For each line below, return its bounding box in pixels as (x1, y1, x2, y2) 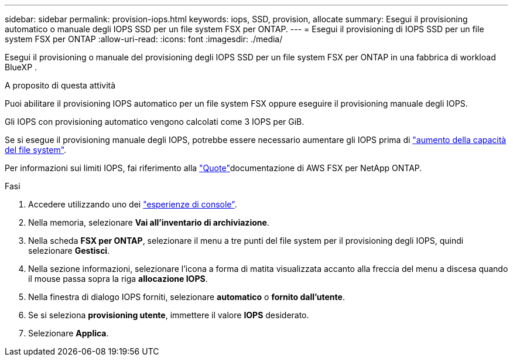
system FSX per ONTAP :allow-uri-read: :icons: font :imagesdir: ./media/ (5, 34, 283, 44)
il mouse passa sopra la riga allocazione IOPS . (28, 274, 208, 284)
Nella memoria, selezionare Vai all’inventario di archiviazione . (28, 217, 269, 227)
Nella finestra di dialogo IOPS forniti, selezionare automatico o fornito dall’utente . (28, 292, 345, 302)
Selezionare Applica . (28, 328, 109, 338)
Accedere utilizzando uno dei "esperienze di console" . (28, 199, 237, 209)
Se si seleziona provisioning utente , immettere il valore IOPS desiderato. (28, 310, 309, 320)
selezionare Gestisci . (28, 246, 110, 256)
